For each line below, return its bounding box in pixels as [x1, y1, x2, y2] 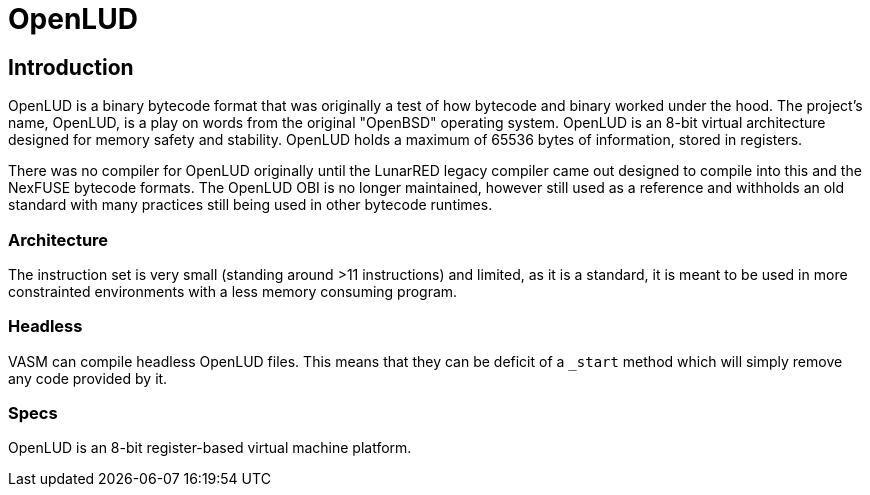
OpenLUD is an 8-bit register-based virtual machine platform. [8, 439, 412, 457]
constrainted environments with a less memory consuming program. [8, 282, 458, 300]
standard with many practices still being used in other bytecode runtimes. [8, 196, 493, 214]
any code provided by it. [8, 369, 168, 387]
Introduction [8, 54, 134, 80]
